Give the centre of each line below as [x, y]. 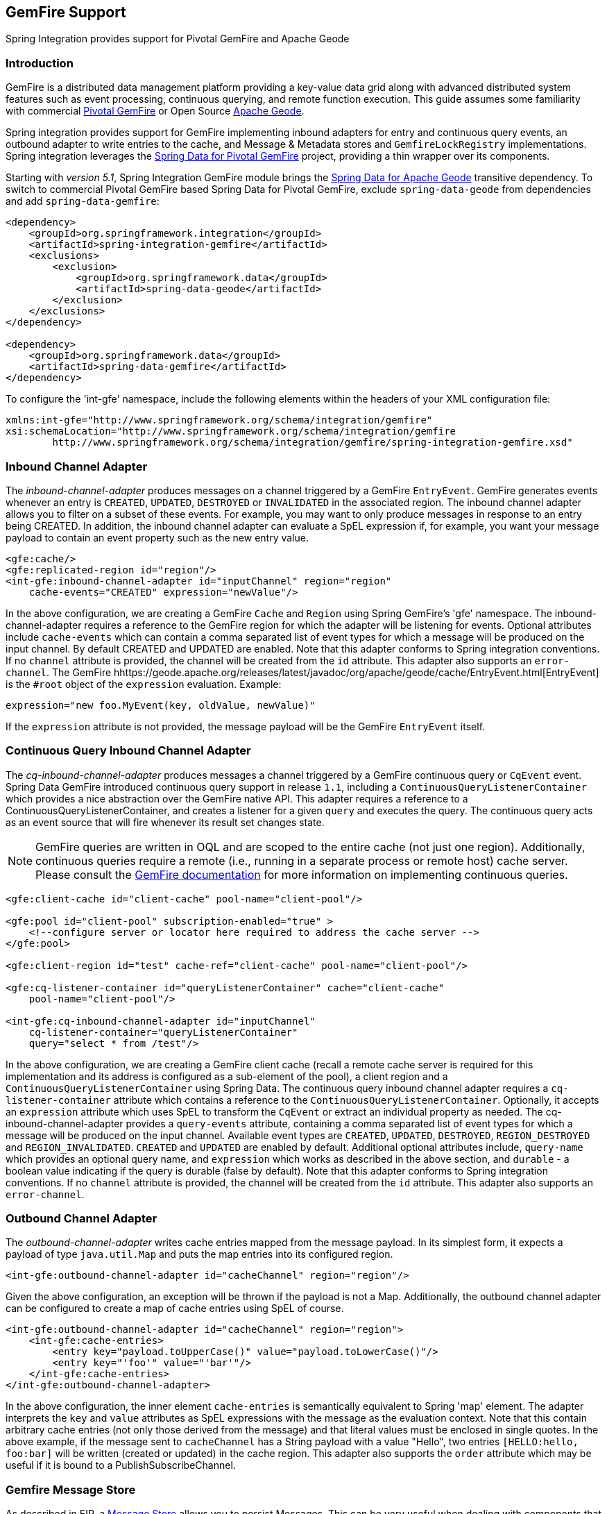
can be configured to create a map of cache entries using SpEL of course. [175, 1309]
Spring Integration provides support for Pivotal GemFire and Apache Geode [178, 39]
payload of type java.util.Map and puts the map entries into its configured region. [199, 1254]
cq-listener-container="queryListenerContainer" [163, 1032]
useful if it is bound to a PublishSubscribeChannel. [121, 1465]
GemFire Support [66, 12]
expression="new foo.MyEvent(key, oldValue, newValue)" [161, 705]
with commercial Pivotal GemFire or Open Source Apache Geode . [155, 111]
